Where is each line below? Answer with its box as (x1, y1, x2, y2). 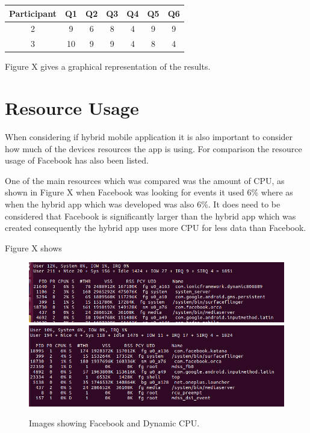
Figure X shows (5, 241, 62, 254)
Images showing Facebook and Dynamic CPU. (29, 417, 200, 429)
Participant (9, 7, 57, 19)
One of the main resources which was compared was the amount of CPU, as (5, 174, 285, 186)
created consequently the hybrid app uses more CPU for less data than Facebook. (5, 221, 306, 234)
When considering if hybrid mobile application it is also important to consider (5, 131, 293, 143)
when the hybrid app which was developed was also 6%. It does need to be (5, 197, 281, 210)
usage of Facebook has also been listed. (5, 154, 149, 167)
